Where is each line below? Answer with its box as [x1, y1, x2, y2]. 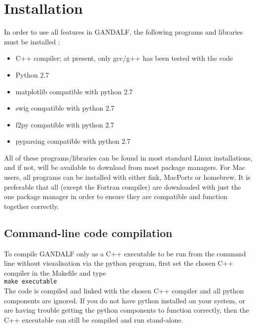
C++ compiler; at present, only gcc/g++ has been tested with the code [15, 53, 233, 63]
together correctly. [4, 201, 59, 211]
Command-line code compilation [4, 225, 173, 240]
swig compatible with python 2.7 [15, 103, 114, 113]
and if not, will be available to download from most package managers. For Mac [4, 162, 246, 172]
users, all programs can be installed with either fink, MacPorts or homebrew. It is [4, 172, 251, 182]
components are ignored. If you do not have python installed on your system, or [4, 295, 245, 305]
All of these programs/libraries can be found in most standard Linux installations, [4, 152, 253, 163]
